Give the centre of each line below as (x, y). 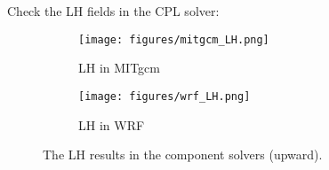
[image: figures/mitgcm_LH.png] (174, 39)
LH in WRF (112, 124)
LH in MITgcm (119, 68)
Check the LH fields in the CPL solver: (113, 11)
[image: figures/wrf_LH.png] (164, 96)
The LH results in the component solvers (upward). (183, 155)
